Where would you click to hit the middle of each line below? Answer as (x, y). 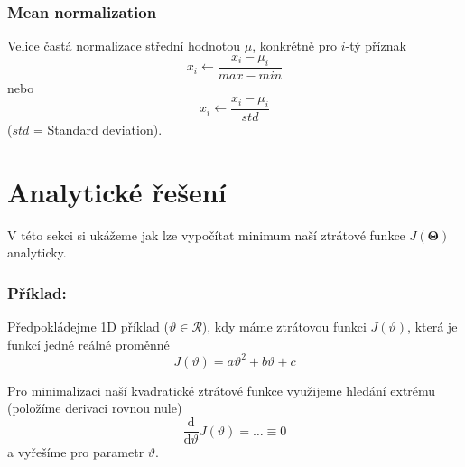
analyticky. (37, 252)
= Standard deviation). (98, 130)
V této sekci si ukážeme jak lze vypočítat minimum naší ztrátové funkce (206, 234)
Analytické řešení (117, 191)
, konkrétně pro (295, 46)
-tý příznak (376, 46)
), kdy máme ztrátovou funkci (284, 327)
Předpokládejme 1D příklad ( (88, 327)
